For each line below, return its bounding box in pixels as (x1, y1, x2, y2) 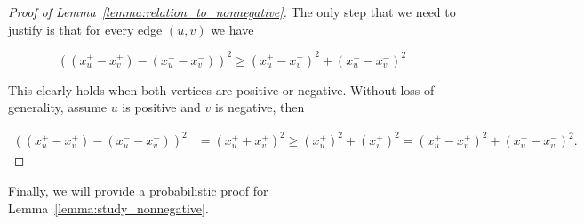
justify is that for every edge (8, 20, 163, 38)
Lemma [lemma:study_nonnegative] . (8, 198, 209, 217)
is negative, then (214, 98, 305, 116)
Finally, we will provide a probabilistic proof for (8, 181, 268, 199)
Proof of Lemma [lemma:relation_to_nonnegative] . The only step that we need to (8, 3, 456, 20)
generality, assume (8, 98, 108, 116)
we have (211, 20, 254, 38)
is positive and (122, 98, 201, 116)
